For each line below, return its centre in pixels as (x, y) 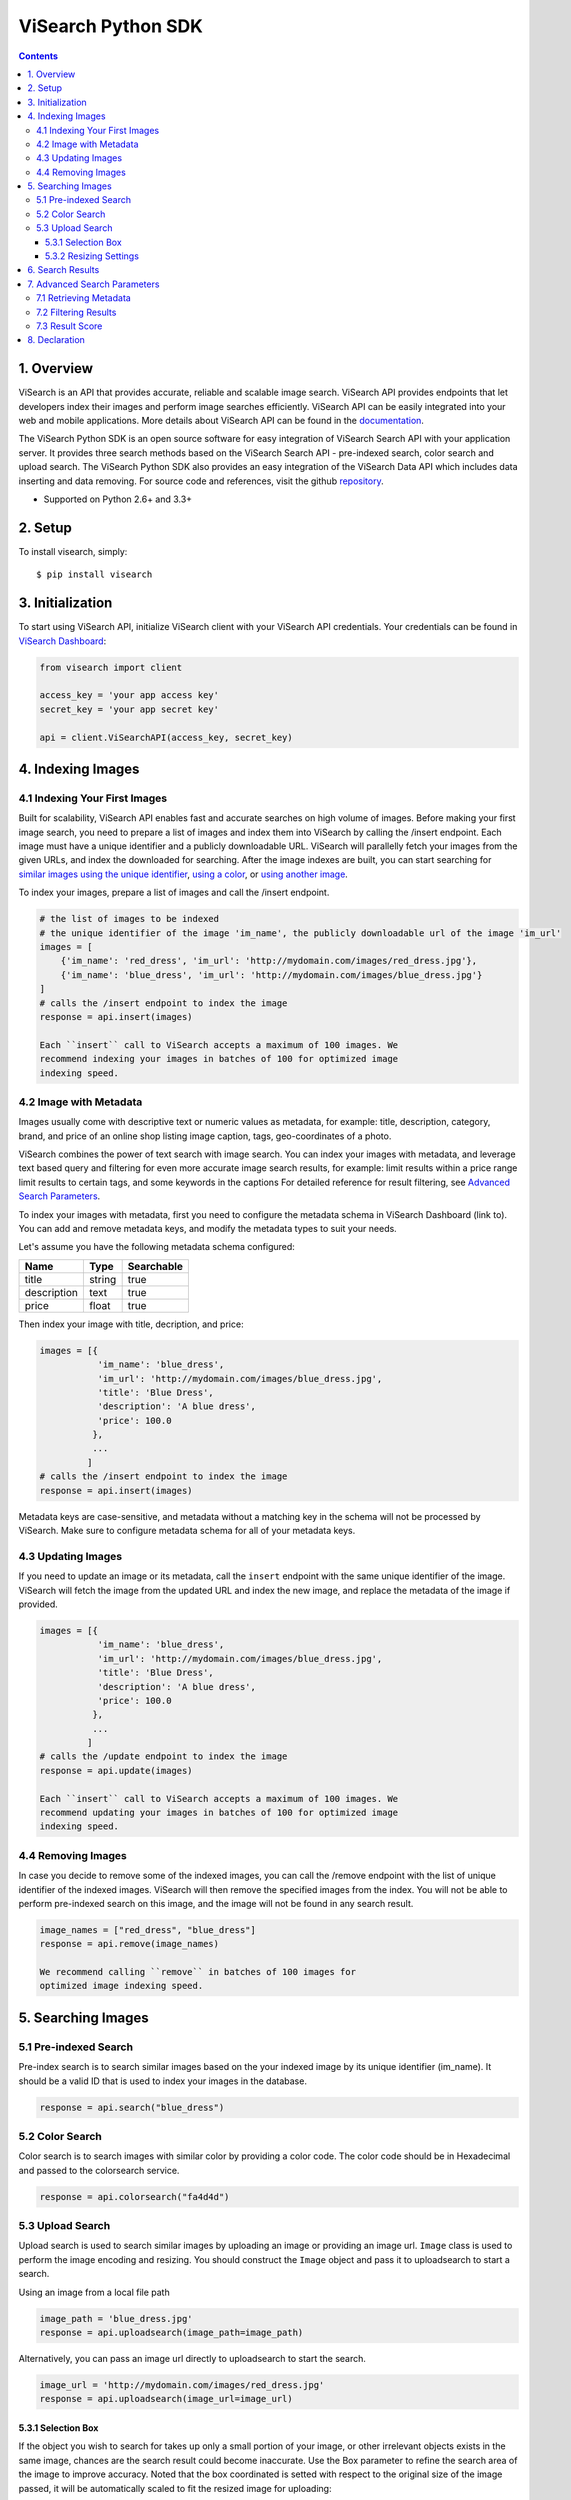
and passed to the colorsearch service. (99, 2170)
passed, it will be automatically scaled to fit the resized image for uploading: (175, 2488)
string (102, 1279)
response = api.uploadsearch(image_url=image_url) (166, 2399)
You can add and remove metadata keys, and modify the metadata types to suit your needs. (207, 1228)
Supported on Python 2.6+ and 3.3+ (118, 499)
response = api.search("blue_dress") (132, 2107)
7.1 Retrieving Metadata (84, 298)
